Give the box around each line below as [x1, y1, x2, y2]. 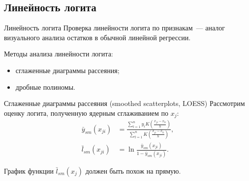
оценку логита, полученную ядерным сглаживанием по [4, 107, 169, 118]
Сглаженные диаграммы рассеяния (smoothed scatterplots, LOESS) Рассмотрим [4, 98, 245, 108]
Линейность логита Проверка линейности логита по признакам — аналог [4, 23, 225, 33]
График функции [4, 165, 54, 176]
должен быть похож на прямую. [85, 165, 181, 176]
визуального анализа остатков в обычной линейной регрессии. [4, 32, 191, 42]
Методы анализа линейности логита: [4, 49, 113, 59]
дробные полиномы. [15, 81, 75, 92]
